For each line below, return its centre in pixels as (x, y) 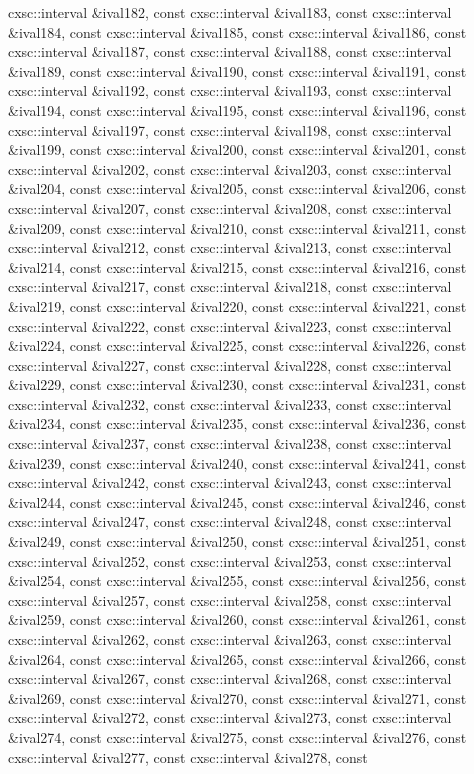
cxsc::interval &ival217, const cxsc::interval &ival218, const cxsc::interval (230, 286)
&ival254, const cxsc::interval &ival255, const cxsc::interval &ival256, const (237, 580)
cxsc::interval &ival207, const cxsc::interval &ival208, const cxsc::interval (230, 207)
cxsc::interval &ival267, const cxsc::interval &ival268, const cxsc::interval (230, 678)
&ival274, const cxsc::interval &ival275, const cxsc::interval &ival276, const (237, 736)
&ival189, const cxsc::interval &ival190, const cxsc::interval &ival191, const (237, 70)
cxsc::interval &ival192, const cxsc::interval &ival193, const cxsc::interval (230, 90)
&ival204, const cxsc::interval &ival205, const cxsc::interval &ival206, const (237, 188)
